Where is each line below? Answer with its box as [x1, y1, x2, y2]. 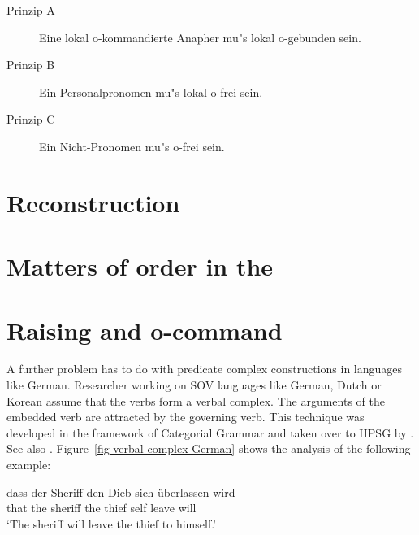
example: [6, 456, 51, 472]
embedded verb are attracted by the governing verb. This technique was [6, 408, 365, 425]
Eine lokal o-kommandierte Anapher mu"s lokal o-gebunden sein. [39, 28, 361, 46]
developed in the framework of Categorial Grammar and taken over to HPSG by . [6, 424, 414, 441]
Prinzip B [6, 56, 55, 73]
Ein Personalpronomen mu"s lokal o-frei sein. [39, 83, 263, 100]
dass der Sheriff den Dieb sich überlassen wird [6, 483, 235, 500]
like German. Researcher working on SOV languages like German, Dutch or [6, 376, 382, 394]
